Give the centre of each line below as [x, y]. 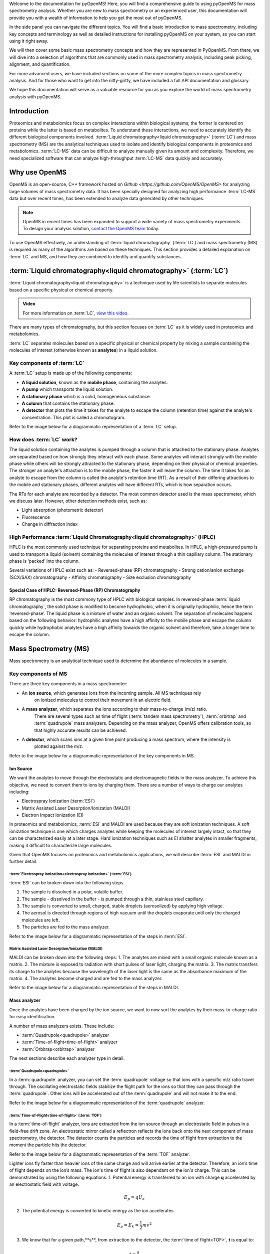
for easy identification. [32, 1017]
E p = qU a [134, 1198]
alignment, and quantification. [40, 64]
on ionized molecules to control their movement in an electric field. [103, 700]
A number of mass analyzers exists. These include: [62, 1026]
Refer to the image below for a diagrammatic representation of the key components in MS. [102, 755]
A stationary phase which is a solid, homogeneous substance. [86, 396]
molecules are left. [41, 920]
